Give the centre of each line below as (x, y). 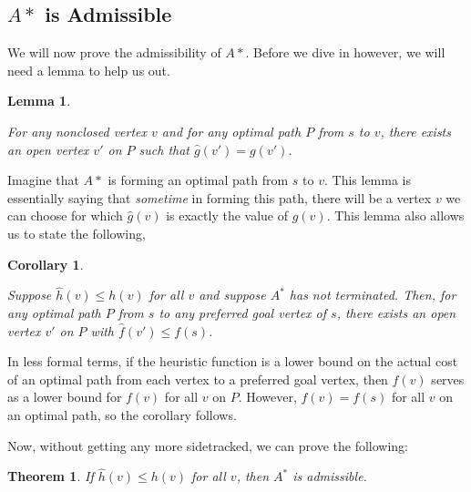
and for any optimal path (231, 131)
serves (448, 379)
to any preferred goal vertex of (243, 312)
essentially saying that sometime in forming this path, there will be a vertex (220, 197)
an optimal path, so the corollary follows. (122, 414)
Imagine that (43, 180)
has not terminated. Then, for (373, 295)
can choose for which (65, 215)
